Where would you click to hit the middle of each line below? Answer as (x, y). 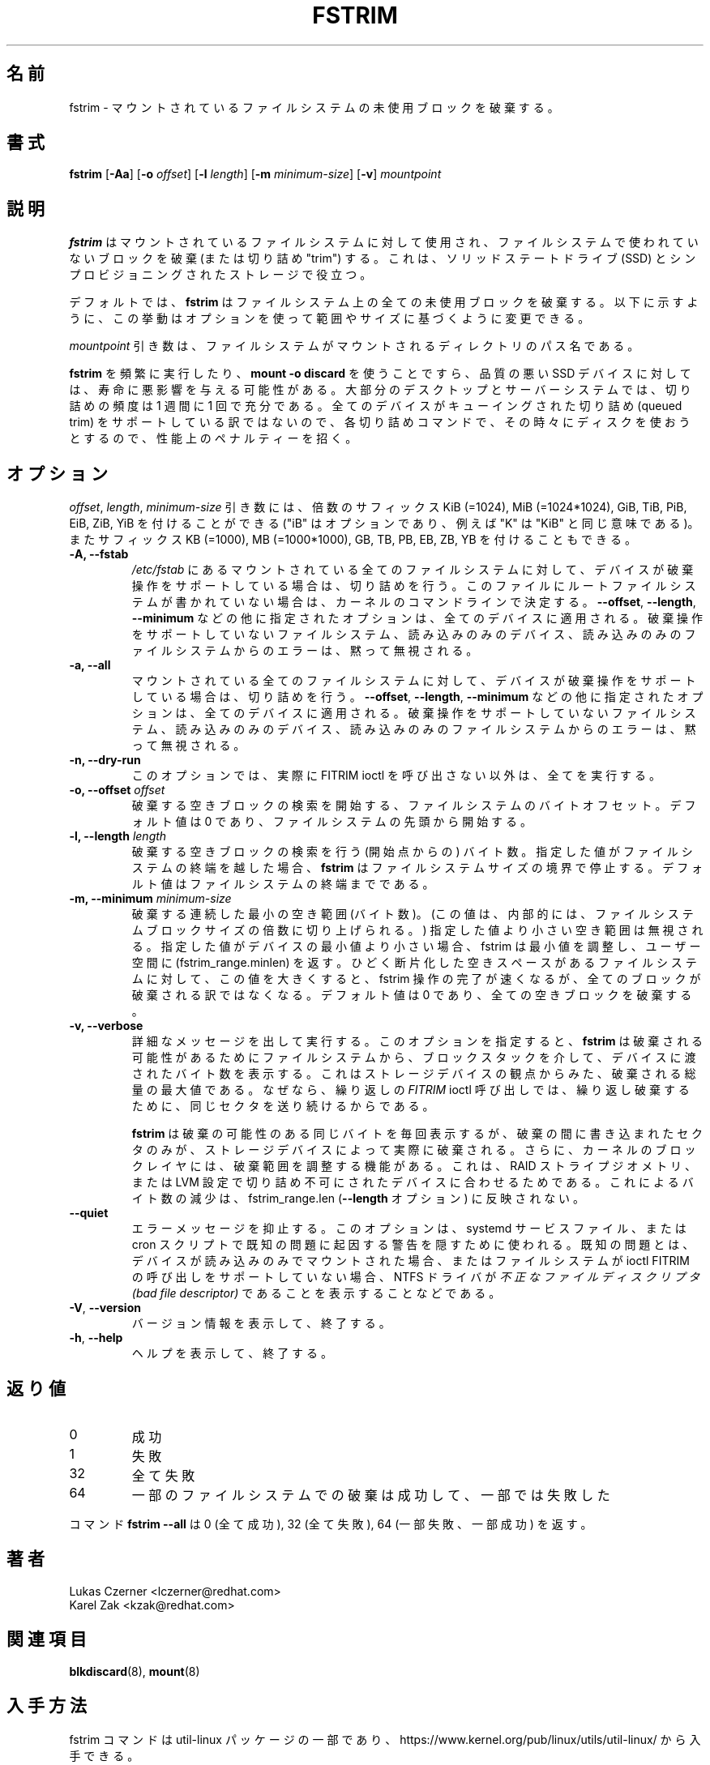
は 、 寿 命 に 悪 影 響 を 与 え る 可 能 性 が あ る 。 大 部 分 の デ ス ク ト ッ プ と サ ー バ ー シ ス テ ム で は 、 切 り (380, 390)
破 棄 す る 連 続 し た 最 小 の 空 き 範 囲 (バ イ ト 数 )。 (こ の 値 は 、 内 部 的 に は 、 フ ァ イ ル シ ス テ (413, 914)
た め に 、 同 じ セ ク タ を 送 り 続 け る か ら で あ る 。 (283, 1106)
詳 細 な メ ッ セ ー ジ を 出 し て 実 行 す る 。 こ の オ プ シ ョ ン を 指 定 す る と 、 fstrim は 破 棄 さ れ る (417, 1041)
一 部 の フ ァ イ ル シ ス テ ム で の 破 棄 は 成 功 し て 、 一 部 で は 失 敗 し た (371, 1495)
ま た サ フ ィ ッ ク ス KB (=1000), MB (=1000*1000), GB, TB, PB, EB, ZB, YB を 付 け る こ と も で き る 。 (353, 540)
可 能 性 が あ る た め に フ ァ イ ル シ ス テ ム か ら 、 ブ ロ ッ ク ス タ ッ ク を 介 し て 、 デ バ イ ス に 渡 (414, 1058)
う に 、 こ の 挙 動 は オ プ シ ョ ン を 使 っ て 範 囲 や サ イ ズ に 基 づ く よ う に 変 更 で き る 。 (329, 318)
